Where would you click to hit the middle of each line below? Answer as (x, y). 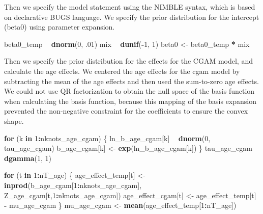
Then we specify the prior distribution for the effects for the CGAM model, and (128, 61)
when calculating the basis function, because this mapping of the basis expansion (130, 101)
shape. (14, 121)
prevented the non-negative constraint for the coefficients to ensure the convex (126, 111)
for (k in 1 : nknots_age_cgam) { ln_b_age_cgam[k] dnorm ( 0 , (107, 138)
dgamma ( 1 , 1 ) (28, 158)
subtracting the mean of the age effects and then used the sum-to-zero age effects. (131, 81)
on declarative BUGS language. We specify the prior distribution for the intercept (132, 17)
